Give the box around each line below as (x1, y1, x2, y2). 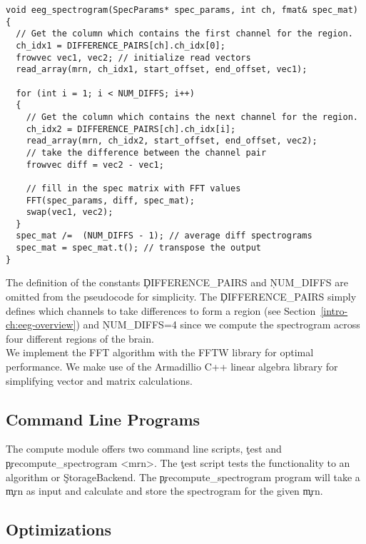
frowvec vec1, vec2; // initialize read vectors (16, 52, 251, 63)
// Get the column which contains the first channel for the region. (16, 29, 353, 39)
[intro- (320, 303, 348, 318)
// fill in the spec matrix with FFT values (26, 183, 241, 193)
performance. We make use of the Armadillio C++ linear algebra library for (6, 359, 338, 373)
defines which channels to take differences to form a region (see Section (6, 303, 316, 318)
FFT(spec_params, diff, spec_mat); (26, 195, 195, 206)
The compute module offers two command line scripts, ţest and (6, 441, 282, 456)
